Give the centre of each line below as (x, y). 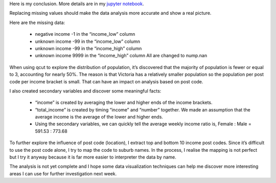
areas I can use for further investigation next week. (63, 173)
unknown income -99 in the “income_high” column (88, 48)
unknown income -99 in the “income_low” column (88, 41)
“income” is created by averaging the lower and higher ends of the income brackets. (124, 103)
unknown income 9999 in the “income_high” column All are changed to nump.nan (121, 56)
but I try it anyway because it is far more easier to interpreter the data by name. (93, 157)
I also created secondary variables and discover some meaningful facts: (85, 91)
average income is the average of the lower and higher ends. (99, 117)
